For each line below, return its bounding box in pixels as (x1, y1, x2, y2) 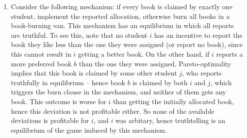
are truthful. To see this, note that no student (11, 30, 148, 40)
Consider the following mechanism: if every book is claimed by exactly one (11, 1, 232, 11)
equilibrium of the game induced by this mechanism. (11, 124, 167, 135)
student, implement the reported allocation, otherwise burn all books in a (11, 11, 230, 21)
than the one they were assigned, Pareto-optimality (79, 58, 231, 68)
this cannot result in (11, 48, 71, 59)
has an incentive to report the (154, 30, 243, 40)
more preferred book (11, 58, 72, 68)
